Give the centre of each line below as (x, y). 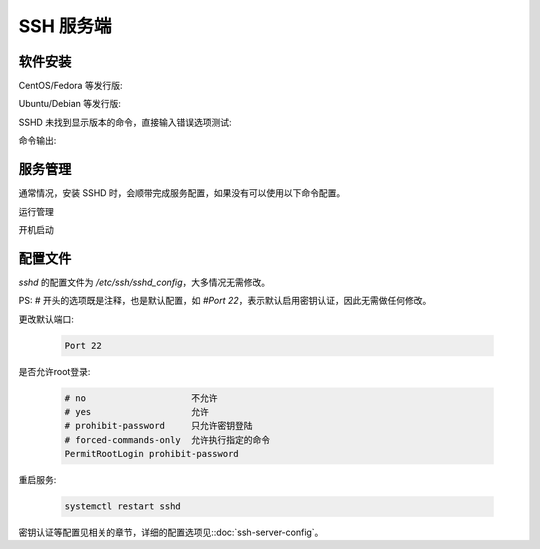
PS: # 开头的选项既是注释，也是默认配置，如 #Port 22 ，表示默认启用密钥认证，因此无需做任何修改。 (225, 301)
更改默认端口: (46, 319)
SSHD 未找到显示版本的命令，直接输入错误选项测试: (125, 122)
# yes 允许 (136, 411)
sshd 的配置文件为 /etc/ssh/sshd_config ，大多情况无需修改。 (144, 282)
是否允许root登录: (54, 371)
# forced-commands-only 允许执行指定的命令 (167, 439)
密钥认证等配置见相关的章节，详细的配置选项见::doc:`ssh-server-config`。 (171, 532)
